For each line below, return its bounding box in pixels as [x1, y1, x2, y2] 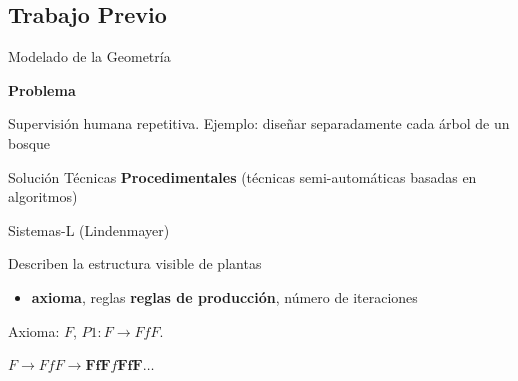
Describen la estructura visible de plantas [8, 253, 262, 274]
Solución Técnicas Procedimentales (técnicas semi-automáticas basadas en [8, 166, 477, 187]
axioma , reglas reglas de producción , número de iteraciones [31, 286, 418, 307]
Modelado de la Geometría [8, 46, 171, 67]
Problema [8, 79, 76, 100]
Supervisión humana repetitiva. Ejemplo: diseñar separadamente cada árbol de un [8, 113, 510, 134]
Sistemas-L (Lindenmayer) [8, 219, 170, 240]
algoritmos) [8, 186, 78, 207]
